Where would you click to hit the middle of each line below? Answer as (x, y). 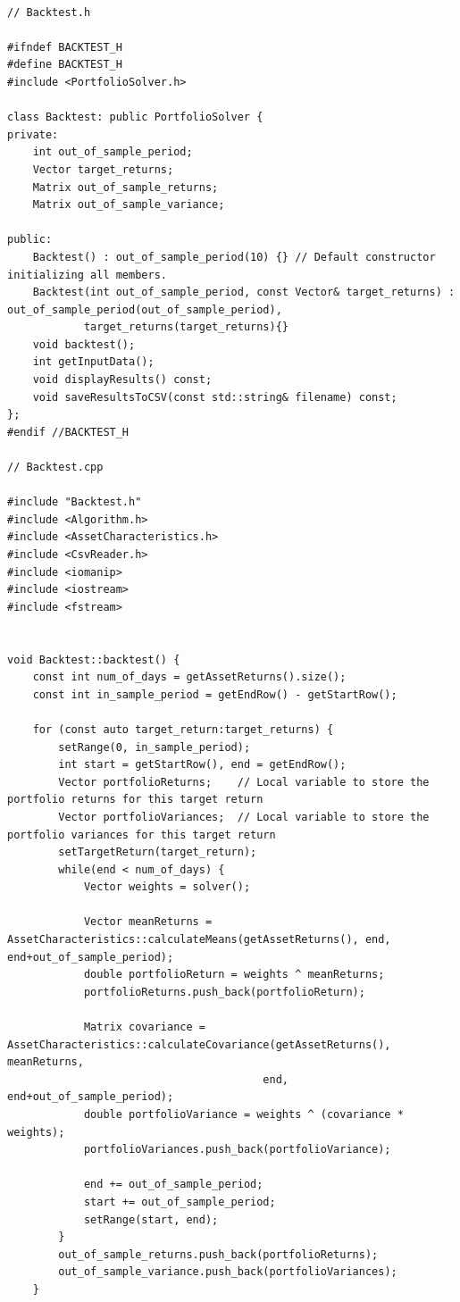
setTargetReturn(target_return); (158, 852)
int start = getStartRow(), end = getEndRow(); (202, 765)
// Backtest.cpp (55, 467)
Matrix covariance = (144, 1027)
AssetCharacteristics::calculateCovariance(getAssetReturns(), (199, 1044)
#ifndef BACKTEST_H (65, 47)
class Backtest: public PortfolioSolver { (135, 117)
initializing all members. (87, 275)
